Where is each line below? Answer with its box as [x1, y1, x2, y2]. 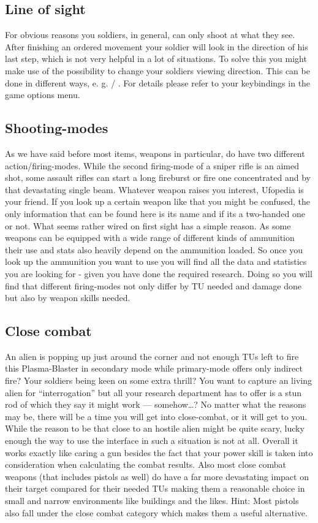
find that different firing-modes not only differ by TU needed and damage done [5, 279, 301, 292]
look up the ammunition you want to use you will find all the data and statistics [5, 255, 307, 268]
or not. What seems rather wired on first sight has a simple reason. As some [5, 219, 291, 232]
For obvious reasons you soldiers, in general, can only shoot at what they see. [5, 28, 295, 41]
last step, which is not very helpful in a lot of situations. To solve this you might [5, 52, 307, 65]
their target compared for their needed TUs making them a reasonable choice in [5, 482, 305, 495]
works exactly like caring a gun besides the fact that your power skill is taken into [5, 446, 313, 459]
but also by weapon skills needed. [5, 291, 131, 304]
